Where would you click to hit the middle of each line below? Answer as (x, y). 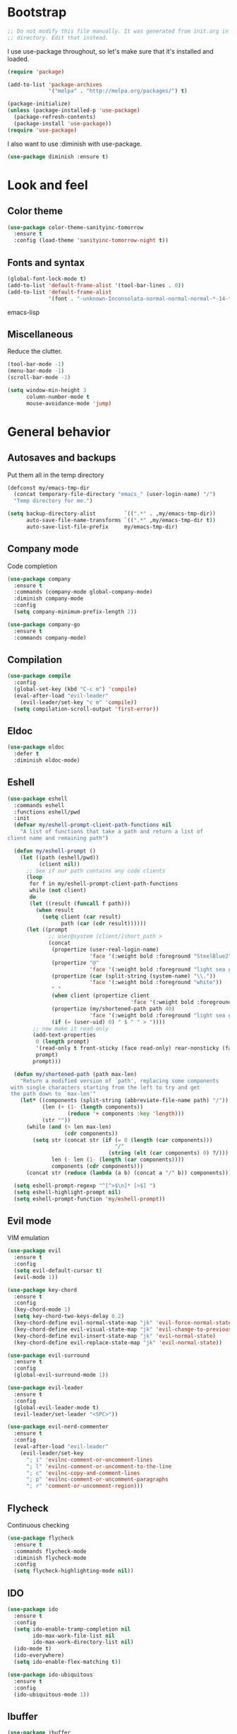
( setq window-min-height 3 (47, 390)
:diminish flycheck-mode (50, 1558)
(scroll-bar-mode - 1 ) (39, 378)
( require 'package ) (36, 71)
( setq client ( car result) (81, 917)
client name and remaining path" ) (58, 838)
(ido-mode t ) (33, 1649)
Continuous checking (38, 1525)
